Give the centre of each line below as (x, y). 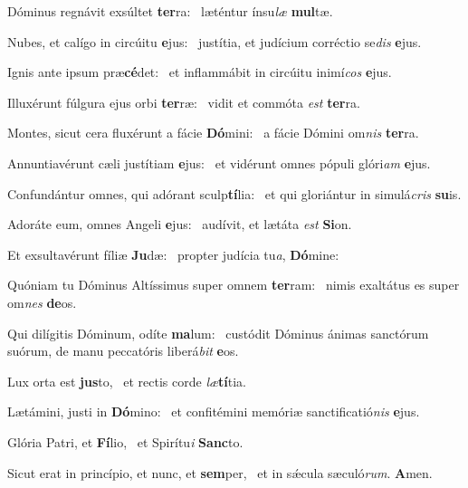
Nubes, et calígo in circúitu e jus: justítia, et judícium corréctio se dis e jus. (215, 41)
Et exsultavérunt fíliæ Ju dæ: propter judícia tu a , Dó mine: (173, 254)
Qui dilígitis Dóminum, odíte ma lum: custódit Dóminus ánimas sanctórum (218, 333)
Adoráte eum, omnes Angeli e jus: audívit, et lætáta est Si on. (180, 224)
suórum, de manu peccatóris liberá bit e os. (123, 351)
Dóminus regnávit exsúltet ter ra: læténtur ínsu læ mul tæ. (170, 11)
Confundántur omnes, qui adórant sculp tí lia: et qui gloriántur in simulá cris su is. (234, 193)
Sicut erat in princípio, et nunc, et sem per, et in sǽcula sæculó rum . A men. (220, 472)
